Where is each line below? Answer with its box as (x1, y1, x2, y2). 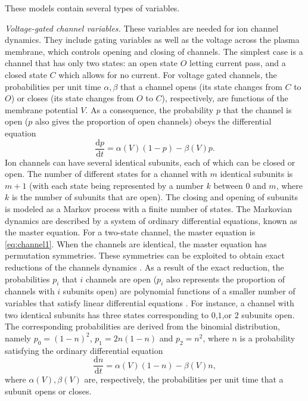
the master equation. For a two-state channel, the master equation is (5, 226, 256, 238)
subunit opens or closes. (5, 384, 92, 397)
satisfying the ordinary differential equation (5, 344, 163, 356)
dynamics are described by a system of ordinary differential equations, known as (5, 214, 297, 226)
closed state (5, 68, 47, 80)
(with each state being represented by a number (29, 179, 204, 191)
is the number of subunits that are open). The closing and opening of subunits (11, 191, 298, 203)
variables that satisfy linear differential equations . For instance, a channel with (5, 296, 294, 309)
